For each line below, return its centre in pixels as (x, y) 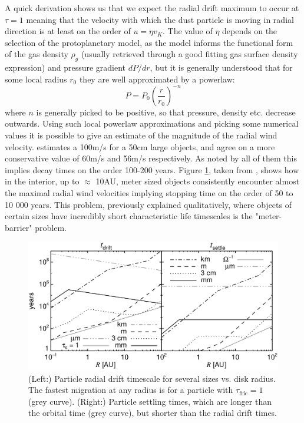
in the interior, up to (42, 181)
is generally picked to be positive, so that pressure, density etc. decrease (166, 112)
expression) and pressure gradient (65, 67)
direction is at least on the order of (68, 31)
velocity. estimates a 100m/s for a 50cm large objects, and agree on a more (140, 146)
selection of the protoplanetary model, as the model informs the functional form (149, 42)
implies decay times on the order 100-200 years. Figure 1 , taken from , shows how (152, 169)
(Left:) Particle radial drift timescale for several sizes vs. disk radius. (152, 378)
